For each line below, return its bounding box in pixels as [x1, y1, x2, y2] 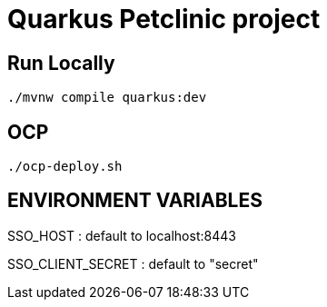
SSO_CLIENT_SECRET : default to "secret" [7, 255, 259, 272]
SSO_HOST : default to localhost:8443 [7, 227, 236, 243]
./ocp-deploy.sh [7, 159, 123, 174]
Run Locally [7, 51, 115, 74]
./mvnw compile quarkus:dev [7, 90, 207, 105]
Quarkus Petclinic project [7, 4, 321, 35]
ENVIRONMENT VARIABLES [7, 189, 263, 213]
